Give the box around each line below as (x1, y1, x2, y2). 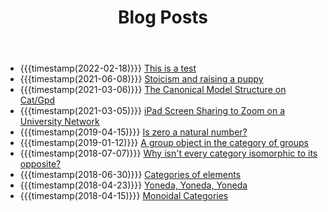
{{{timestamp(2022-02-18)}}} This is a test (19, 62, 197, 75)
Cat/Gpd (19, 94, 56, 106)
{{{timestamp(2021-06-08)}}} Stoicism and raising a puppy (19, 73, 264, 85)
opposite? (19, 158, 62, 170)
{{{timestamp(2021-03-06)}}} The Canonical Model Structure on (19, 84, 287, 96)
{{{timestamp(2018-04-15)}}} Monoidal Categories (19, 190, 229, 202)
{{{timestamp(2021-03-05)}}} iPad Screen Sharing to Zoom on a (19, 105, 285, 117)
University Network (19, 116, 100, 128)
